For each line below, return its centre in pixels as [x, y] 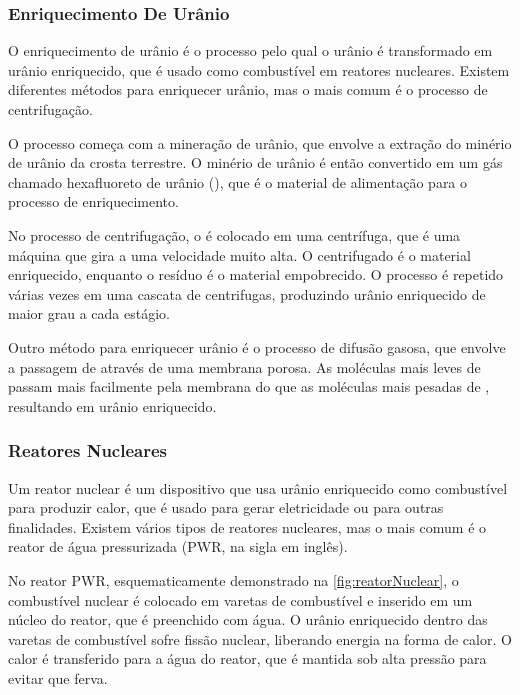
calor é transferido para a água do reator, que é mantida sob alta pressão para [247, 658]
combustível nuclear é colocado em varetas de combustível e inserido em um [240, 599]
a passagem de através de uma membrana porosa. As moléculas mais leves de [244, 366]
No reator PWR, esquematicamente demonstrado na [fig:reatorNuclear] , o [233, 579]
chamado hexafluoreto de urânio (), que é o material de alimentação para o [238, 181]
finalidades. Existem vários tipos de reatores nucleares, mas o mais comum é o [247, 526]
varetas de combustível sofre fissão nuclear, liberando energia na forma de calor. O [260, 638]
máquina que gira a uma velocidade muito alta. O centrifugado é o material [239, 254]
